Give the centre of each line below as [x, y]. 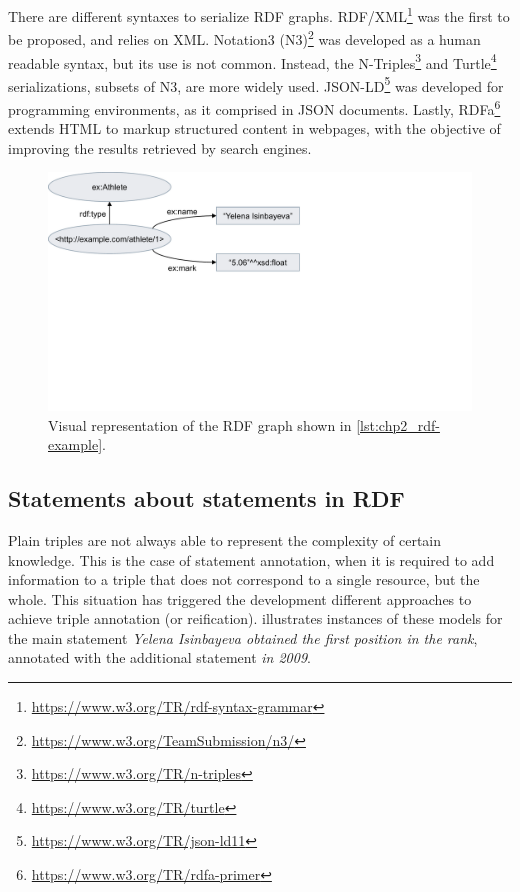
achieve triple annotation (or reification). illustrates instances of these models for [255, 618]
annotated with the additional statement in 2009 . [159, 657]
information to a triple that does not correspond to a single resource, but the [244, 579]
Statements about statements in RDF [206, 498]
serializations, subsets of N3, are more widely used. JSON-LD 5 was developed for [256, 84]
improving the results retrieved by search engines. [160, 147]
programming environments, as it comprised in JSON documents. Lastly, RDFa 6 [254, 107]
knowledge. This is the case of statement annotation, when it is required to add [251, 559]
